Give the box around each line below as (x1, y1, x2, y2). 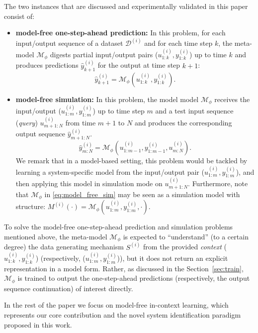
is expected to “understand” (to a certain (123, 231, 249, 241)
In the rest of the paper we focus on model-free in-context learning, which (4, 300, 229, 310)
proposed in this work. (4, 319, 72, 330)
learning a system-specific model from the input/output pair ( (15, 166, 204, 177)
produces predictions (15, 60, 79, 70)
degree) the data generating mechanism (4, 241, 124, 252)
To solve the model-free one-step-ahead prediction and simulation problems (4, 222, 233, 232)
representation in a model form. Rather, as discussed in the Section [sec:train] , (4, 263, 244, 273)
